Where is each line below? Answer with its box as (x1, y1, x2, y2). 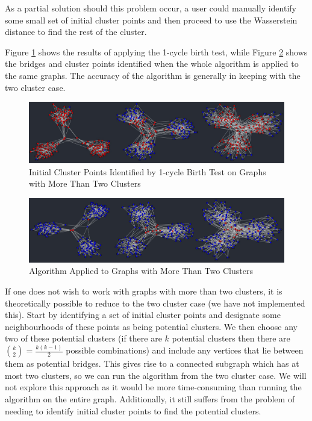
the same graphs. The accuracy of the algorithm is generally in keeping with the (5, 69, 301, 81)
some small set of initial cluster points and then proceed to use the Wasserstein (5, 13, 298, 26)
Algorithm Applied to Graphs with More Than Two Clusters (29, 264, 253, 277)
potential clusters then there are (172, 332, 290, 345)
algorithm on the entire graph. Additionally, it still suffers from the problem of (5, 392, 295, 405)
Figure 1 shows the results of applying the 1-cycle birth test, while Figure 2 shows (5, 45, 308, 58)
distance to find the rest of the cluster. (5, 25, 147, 38)
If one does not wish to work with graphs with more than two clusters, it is (5, 284, 282, 297)
